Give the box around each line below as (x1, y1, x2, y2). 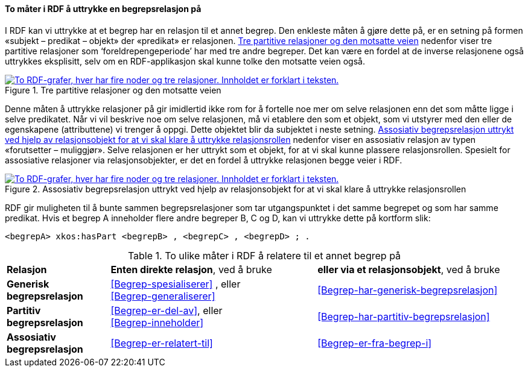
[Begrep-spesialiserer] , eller (110, 277, 241, 290)
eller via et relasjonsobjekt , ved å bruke (317, 263, 500, 276)
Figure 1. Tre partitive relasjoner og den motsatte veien (5, 84, 221, 95)
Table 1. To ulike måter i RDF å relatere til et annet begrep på (127, 249, 401, 262)
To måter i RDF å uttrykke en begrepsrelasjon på (5, 4, 202, 14)
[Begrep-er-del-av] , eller (110, 304, 223, 317)
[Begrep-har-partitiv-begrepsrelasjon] (317, 310, 490, 323)
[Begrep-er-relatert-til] (110, 336, 213, 349)
